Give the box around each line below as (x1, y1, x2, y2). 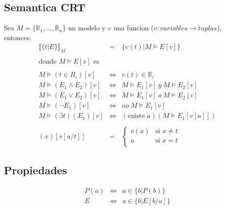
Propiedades (4, 162, 67, 177)
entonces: (4, 32, 31, 42)
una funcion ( (113, 23, 154, 33)
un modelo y (68, 23, 106, 33)
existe (127, 113, 145, 120)
